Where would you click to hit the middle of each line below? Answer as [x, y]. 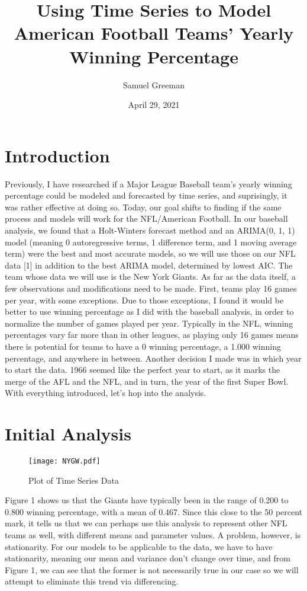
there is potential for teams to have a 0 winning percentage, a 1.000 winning [143, 346]
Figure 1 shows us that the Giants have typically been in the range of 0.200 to [147, 500]
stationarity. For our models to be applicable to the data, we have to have [139, 546]
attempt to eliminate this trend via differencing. [92, 581]
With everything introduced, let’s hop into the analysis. [106, 393]
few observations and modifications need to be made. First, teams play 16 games [151, 288]
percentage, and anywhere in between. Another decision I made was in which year [153, 358]
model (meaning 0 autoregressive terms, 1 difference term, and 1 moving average [151, 242]
